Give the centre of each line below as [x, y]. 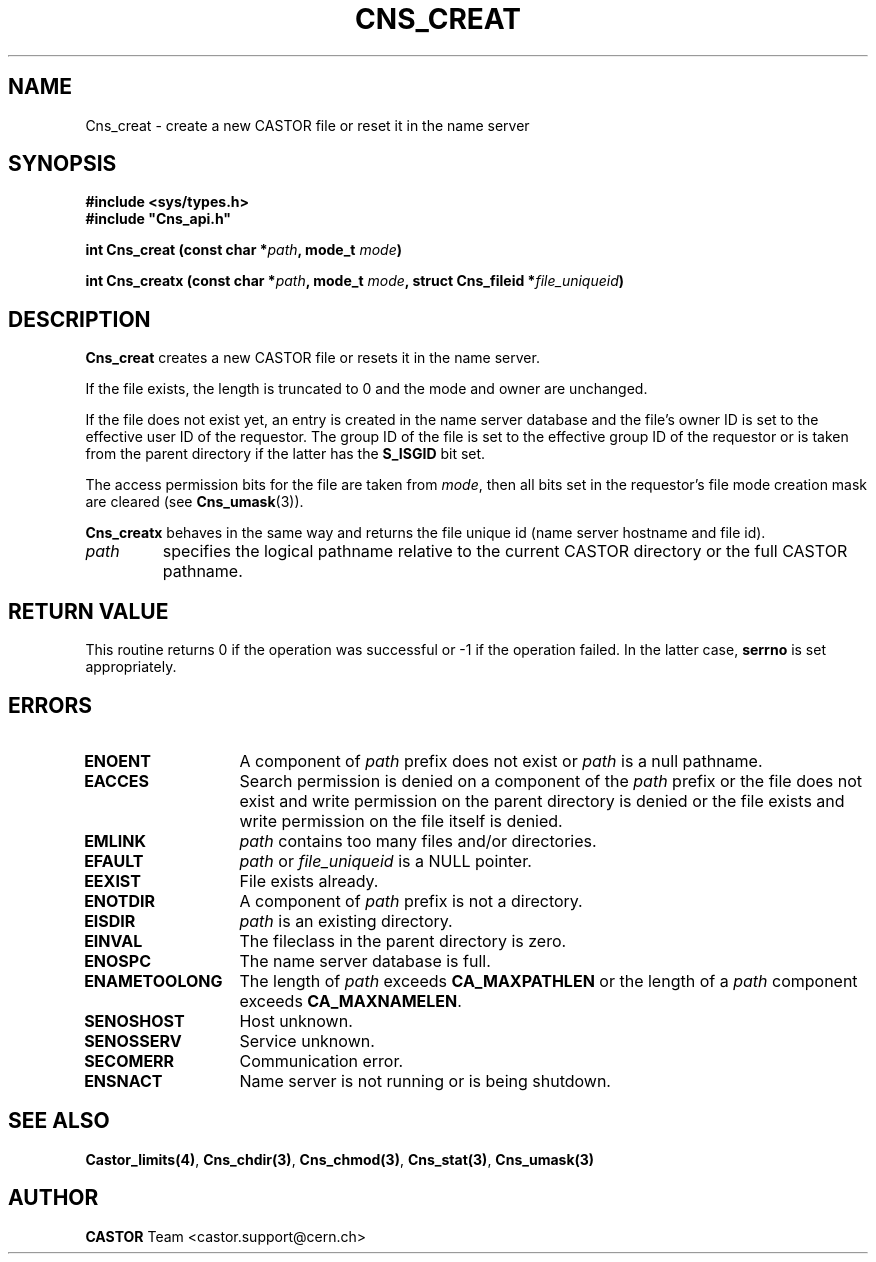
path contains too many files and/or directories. [418, 840]
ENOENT [117, 760]
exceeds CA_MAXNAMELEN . [350, 1000]
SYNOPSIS [62, 164]
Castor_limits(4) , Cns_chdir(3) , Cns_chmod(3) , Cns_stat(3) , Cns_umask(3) [340, 1159]
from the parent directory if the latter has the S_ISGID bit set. [285, 454]
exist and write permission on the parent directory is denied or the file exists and [542, 800]
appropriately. [131, 667]
